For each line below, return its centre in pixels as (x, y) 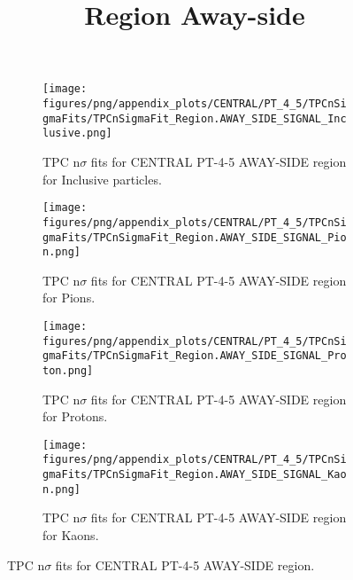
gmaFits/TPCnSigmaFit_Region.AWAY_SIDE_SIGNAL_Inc (195, 118)
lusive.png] (77, 133)
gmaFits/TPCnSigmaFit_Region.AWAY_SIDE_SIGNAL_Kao (195, 475)
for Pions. (69, 298)
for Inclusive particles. (102, 179)
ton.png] (68, 370)
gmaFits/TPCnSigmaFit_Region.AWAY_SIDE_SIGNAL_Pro (195, 356)
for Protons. (75, 416)
